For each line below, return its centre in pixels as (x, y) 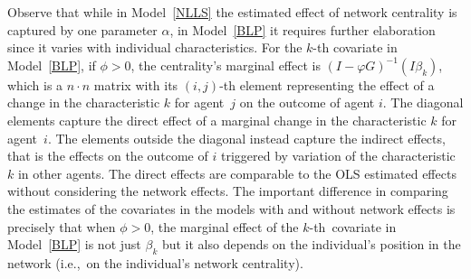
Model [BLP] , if (52, 65)
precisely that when (62, 226)
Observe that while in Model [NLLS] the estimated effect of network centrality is (232, 12)
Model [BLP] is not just (74, 244)
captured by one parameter (82, 29)
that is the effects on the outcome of (108, 156)
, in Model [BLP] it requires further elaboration (303, 29)
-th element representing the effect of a (327, 84)
